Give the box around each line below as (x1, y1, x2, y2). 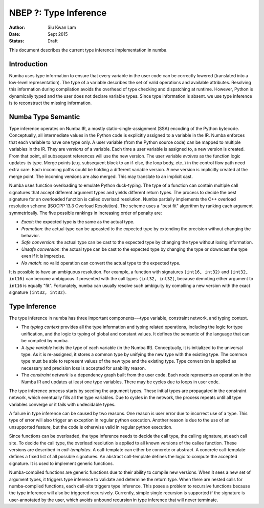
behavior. (21, 232, 40, 238)
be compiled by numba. (21, 338, 69, 344)
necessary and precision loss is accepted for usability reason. (21, 365, 146, 371)
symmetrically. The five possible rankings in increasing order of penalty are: (9, 210, 162, 216)
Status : (9, 38, 24, 44)
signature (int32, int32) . (9, 289, 67, 295)
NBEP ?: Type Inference (9, 7, 107, 18)
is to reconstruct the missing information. (9, 100, 92, 106)
